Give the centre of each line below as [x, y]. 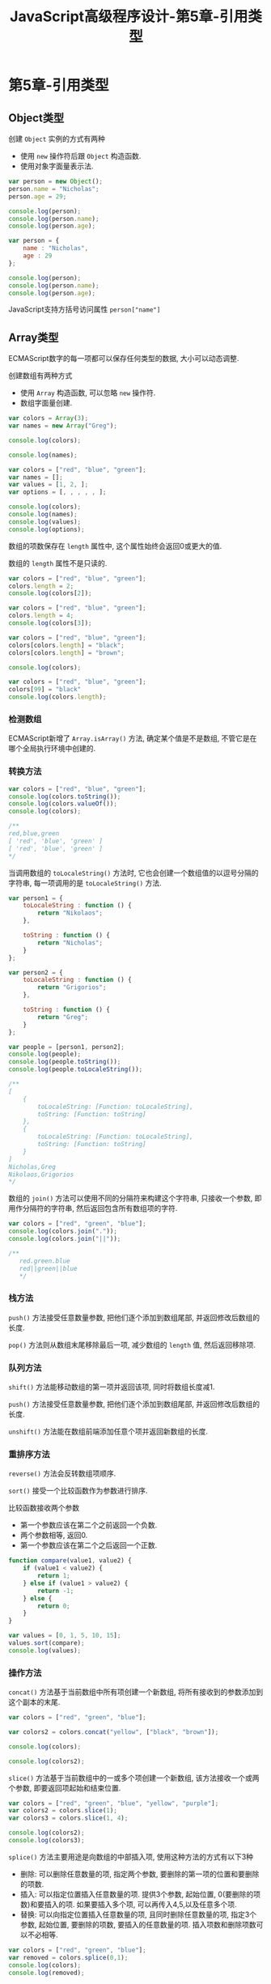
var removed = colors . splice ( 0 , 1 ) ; [68, 1957]
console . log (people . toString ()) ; [65, 1062]
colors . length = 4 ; [41, 616]
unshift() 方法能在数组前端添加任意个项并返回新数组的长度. [108, 1431]
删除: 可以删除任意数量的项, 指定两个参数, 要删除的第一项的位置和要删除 [140, 1874]
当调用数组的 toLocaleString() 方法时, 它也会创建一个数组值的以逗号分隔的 [133, 873]
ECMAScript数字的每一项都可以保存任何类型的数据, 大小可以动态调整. [124, 359]
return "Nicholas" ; [70, 943]
